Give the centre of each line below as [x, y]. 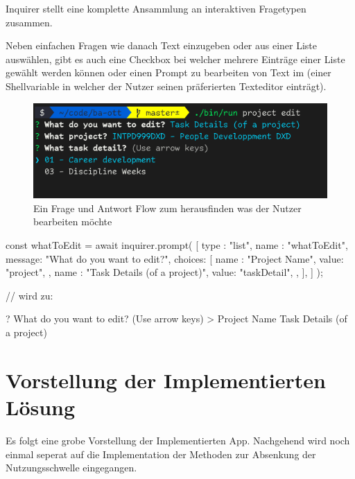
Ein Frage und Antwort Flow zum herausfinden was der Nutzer [167, 208]
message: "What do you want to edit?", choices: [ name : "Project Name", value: [175, 258]
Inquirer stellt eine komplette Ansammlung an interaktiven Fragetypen [156, 8]
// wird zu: [29, 295]
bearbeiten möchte [73, 221]
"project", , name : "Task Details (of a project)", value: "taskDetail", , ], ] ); [164, 272]
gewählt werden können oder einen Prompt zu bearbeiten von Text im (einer [168, 72]
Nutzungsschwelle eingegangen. [71, 468]
